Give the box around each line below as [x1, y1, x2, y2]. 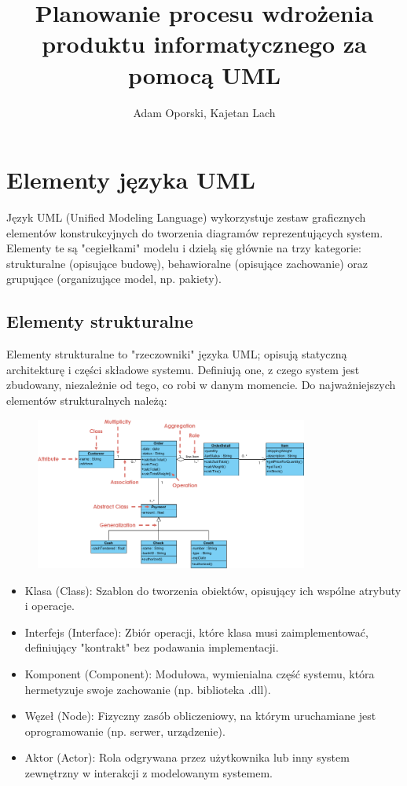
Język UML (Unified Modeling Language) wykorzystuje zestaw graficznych [6, 209, 366, 226]
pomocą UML [127, 58, 281, 90]
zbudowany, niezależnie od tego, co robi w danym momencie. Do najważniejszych [6, 376, 396, 393]
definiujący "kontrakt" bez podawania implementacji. [24, 639, 279, 656]
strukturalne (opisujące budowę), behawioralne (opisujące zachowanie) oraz [6, 255, 368, 271]
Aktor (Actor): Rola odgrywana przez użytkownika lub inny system [24, 749, 350, 766]
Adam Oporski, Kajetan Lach [133, 104, 276, 120]
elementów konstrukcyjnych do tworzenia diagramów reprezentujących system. [6, 224, 383, 241]
